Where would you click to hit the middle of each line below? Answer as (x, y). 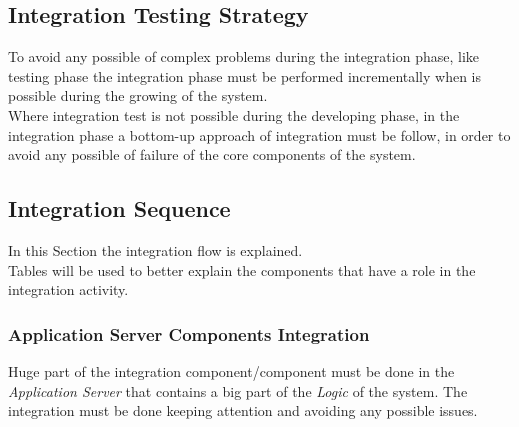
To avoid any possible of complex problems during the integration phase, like (244, 56)
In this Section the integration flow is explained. (155, 249)
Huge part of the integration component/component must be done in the (231, 370)
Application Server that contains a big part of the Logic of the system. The (238, 390)
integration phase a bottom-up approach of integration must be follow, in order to (259, 134)
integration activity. (68, 289)
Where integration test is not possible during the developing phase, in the (234, 114)
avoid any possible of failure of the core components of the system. (212, 154)
